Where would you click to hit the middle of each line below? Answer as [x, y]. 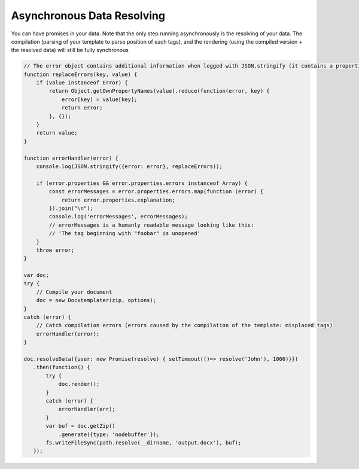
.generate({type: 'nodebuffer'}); [109, 434]
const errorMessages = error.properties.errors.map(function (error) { [156, 192]
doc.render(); [79, 384]
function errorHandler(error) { [71, 158]
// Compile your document [74, 292]
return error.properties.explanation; [118, 200]
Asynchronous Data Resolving [88, 16]
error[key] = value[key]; [99, 99]
